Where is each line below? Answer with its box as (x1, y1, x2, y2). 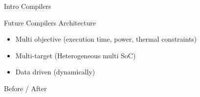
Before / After (4, 83, 47, 93)
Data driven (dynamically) (15, 67, 95, 77)
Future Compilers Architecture (4, 17, 96, 27)
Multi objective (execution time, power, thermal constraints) (15, 34, 197, 44)
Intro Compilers (4, 1, 51, 11)
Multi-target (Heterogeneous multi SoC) (15, 50, 136, 60)
